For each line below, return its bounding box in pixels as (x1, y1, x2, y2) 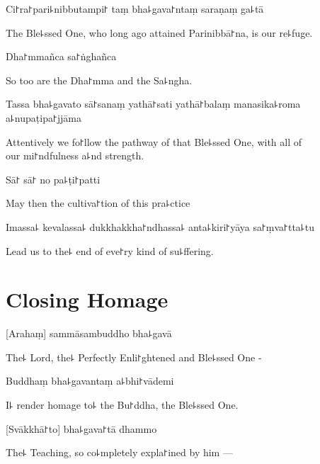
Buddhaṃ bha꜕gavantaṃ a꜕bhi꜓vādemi (6, 373, 174, 388)
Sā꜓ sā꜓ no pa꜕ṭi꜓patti (6, 171, 101, 186)
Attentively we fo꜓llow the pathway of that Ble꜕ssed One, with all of (6, 134, 302, 149)
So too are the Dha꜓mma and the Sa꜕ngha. (6, 72, 193, 87)
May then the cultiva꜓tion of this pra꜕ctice (6, 196, 190, 210)
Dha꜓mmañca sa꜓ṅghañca (6, 49, 117, 64)
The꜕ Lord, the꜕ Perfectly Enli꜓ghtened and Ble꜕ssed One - (6, 349, 262, 364)
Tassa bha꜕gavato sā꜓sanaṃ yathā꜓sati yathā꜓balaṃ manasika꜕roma (6, 96, 301, 111)
